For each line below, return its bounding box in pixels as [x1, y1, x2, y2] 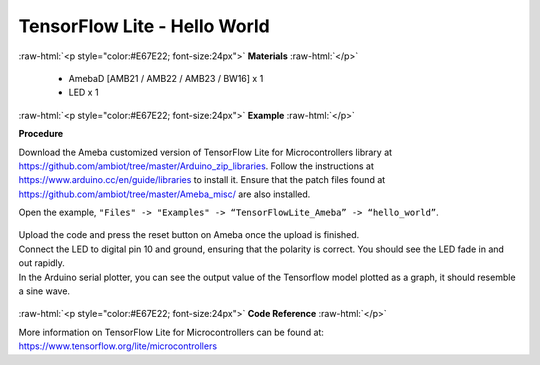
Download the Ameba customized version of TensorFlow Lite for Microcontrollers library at [18, 146, 393, 158]
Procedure [18, 128, 64, 140]
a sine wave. [18, 285, 70, 297]
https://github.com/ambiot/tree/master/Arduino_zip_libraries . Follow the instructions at [18, 160, 374, 172]
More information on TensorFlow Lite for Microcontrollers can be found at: [18, 326, 325, 338]
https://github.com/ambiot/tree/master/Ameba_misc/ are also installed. [18, 188, 311, 200]
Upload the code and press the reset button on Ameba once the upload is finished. [18, 229, 360, 241]
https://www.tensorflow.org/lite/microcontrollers [18, 340, 218, 352]
